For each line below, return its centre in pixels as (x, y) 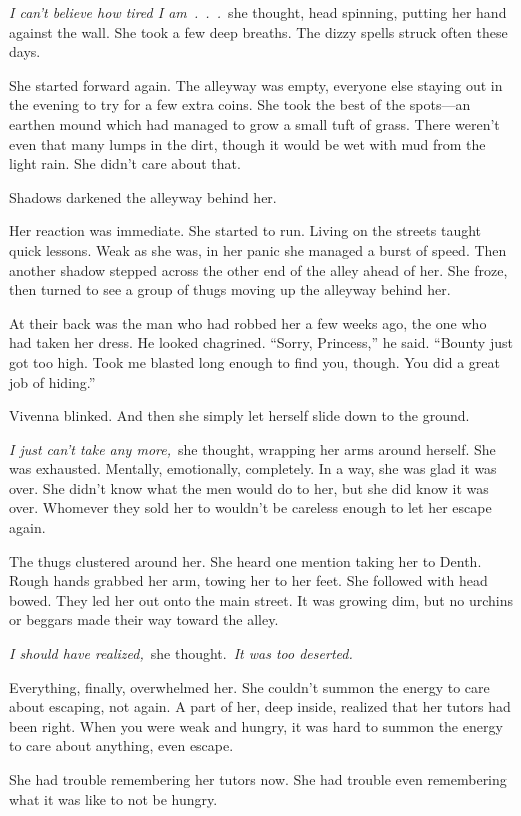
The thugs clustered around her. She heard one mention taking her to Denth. (245, 560)
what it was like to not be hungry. (113, 798)
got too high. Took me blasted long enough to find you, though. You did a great (254, 361)
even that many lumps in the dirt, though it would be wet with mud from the (247, 143)
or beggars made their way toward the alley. (144, 619)
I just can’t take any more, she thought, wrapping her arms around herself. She (252, 448)
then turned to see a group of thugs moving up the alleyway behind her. (230, 289)
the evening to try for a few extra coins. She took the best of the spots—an (240, 104)
